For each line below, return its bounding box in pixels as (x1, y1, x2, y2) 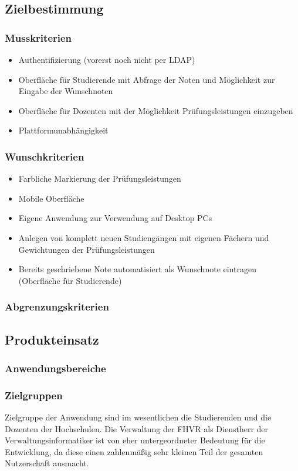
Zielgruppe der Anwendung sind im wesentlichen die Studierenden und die (5, 411, 272, 423)
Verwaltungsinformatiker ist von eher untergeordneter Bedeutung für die (5, 434, 265, 446)
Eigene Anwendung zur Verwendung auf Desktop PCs (18, 212, 212, 224)
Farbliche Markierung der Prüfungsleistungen (18, 172, 181, 185)
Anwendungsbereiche (5, 360, 106, 375)
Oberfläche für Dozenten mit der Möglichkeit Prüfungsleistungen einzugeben (18, 104, 293, 116)
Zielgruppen (5, 388, 63, 402)
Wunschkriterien (5, 149, 84, 163)
